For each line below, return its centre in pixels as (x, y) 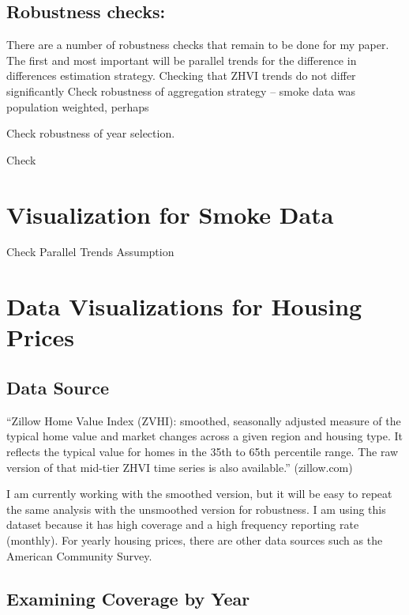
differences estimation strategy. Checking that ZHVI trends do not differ (181, 75)
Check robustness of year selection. (91, 133)
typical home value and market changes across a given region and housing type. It (205, 436)
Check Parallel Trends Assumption (90, 252)
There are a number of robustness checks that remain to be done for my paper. (198, 45)
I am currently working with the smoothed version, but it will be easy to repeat (199, 494)
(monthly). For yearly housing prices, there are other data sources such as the (195, 540)
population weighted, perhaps (78, 106)
